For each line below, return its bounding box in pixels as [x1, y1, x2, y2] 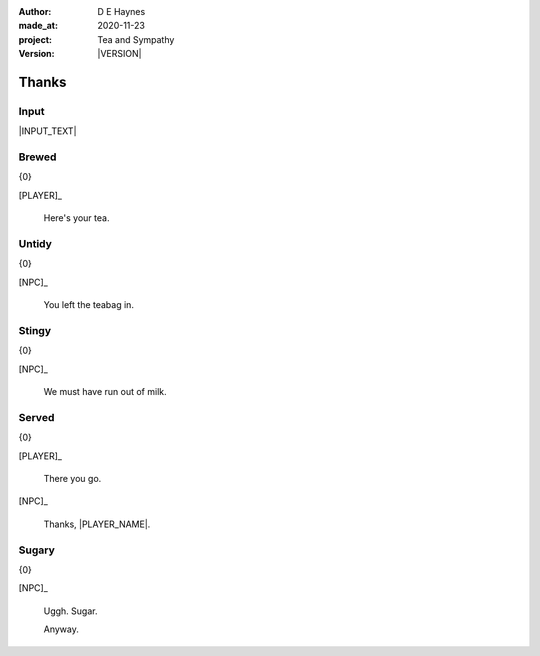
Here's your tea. [43, 212, 110, 224]
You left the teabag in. [43, 299, 135, 311]
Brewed [18, 150, 57, 164]
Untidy [18, 237, 52, 251]
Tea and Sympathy [97, 33, 175, 45]
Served [18, 410, 55, 424]
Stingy [18, 323, 52, 337]
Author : [18, 6, 52, 17]
